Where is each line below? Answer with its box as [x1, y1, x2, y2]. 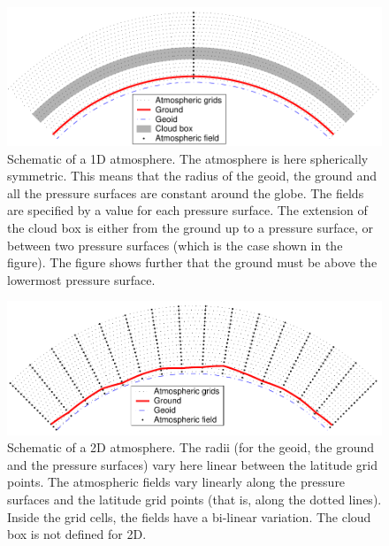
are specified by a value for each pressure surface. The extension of [7, 201, 368, 219]
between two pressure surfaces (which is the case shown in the [7, 235, 343, 254]
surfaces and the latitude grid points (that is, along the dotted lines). [7, 489, 382, 508]
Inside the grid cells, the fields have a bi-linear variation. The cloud [7, 507, 371, 526]
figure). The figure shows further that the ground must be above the [7, 253, 378, 272]
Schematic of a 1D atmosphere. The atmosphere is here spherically [7, 149, 369, 167]
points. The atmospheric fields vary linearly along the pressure [7, 473, 346, 491]
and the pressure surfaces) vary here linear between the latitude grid [7, 455, 378, 473]
